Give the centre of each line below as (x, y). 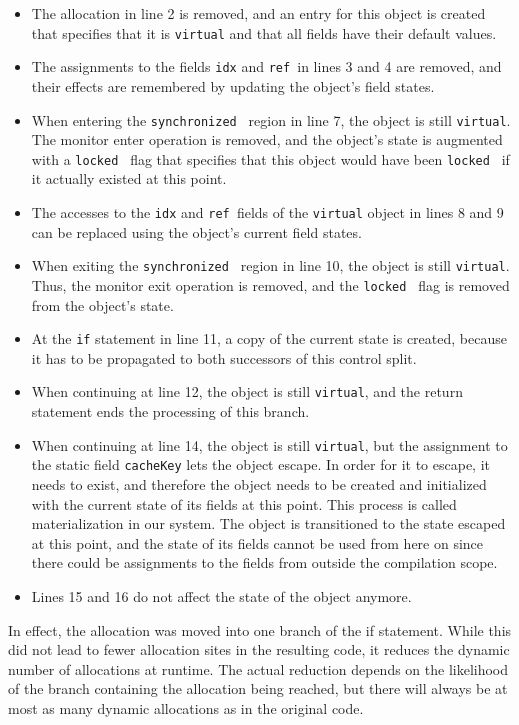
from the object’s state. (102, 304)
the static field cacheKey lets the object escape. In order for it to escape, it (261, 464)
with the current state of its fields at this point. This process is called (244, 503)
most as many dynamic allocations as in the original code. (186, 707)
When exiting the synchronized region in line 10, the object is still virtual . (270, 265)
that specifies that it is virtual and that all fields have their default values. (264, 32)
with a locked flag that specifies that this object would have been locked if (270, 158)
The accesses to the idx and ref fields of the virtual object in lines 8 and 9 (267, 212)
